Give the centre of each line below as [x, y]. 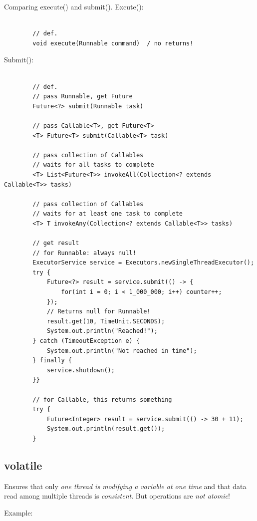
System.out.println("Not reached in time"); [122, 351]
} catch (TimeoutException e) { [86, 341]
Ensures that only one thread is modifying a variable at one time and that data [125, 486]
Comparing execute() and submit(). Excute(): [74, 6]
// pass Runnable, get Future [83, 97]
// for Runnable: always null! [84, 253]
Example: [18, 512]
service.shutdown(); [81, 370]
